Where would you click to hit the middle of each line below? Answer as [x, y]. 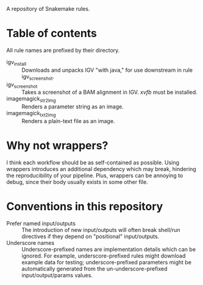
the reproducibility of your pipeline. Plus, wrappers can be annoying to [95, 175]
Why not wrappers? [57, 146]
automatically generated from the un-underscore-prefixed [94, 269]
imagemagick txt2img [31, 114]
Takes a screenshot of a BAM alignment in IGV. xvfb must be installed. [110, 92]
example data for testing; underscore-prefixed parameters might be [107, 262]
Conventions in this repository [85, 207]
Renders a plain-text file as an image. [68, 121]
